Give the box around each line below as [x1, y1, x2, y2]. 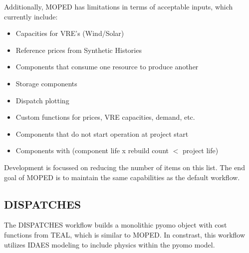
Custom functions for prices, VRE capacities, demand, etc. [15, 112, 195, 122]
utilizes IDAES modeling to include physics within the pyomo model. [4, 239, 215, 250]
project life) [182, 145, 219, 156]
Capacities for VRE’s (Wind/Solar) [15, 28, 124, 38]
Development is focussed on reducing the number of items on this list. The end [4, 162, 245, 172]
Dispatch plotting [15, 95, 69, 105]
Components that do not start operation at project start [15, 128, 189, 139]
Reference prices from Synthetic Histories [15, 44, 142, 55]
